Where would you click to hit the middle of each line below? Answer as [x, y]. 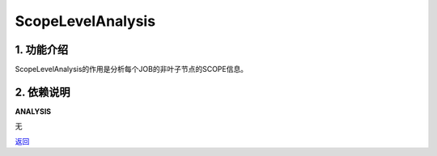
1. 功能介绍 [42, 50]
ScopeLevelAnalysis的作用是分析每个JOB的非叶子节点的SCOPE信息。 [132, 70]
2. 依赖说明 [42, 92]
